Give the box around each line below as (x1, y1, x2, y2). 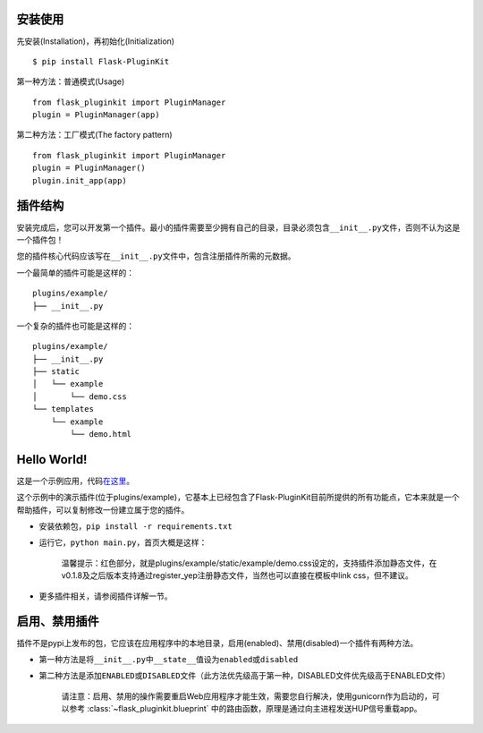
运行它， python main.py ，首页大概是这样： (38, 537, 208, 548)
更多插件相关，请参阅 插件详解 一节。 (38, 591, 173, 601)
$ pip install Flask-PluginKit (32, 56, 170, 66)
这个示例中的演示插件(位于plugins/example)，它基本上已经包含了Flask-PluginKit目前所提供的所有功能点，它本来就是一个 (16, 492, 460, 503)
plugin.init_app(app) (32, 175, 127, 185)
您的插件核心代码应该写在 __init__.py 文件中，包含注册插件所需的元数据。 (16, 251, 296, 261)
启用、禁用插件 (16, 614, 99, 629)
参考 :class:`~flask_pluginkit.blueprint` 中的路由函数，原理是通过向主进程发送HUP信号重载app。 (68, 703, 422, 714)
